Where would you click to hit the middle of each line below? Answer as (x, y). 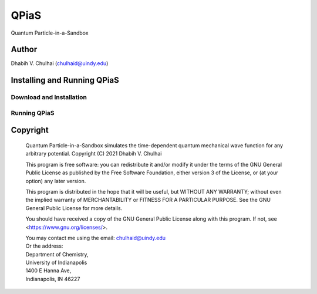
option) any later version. (56, 181)
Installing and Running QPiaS (65, 80)
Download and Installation (49, 97)
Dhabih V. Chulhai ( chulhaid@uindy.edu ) (60, 63)
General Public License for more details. (74, 208)
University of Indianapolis (56, 263)
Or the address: (44, 246)
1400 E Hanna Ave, (48, 271)
